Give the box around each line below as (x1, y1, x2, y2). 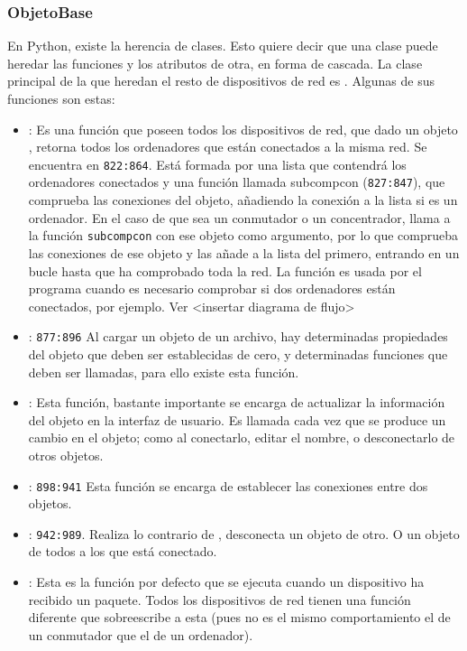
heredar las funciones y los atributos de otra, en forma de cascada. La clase (7, 53, 423, 72)
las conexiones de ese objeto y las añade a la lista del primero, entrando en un (28, 243, 460, 262)
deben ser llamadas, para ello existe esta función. (28, 362, 299, 381)
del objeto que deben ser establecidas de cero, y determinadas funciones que (28, 344, 448, 363)
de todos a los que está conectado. (28, 542, 217, 561)
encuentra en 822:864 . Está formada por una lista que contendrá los (28, 154, 407, 173)
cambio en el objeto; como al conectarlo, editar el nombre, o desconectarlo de (28, 428, 455, 447)
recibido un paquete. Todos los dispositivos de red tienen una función (28, 590, 411, 609)
